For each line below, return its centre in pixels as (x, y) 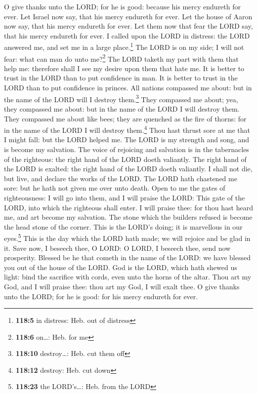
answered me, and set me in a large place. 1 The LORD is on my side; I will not (124, 46)
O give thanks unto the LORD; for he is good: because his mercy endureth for (122, 6)
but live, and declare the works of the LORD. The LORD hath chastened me (121, 178)
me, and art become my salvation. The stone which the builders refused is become (128, 217)
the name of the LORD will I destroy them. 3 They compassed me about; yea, (121, 98)
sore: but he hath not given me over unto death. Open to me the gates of (115, 188)
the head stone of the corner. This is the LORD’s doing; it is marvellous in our (123, 226)
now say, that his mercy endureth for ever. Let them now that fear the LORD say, (128, 26)
